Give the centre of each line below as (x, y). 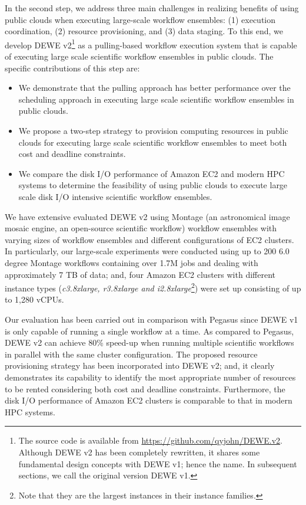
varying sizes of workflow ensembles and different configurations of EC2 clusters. (149, 239)
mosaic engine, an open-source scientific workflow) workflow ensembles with (141, 228)
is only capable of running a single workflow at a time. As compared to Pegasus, (149, 331)
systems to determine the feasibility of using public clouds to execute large (153, 185)
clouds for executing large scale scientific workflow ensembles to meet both (153, 142)
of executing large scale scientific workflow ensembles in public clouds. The (139, 56)
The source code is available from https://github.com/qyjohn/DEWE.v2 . (150, 440)
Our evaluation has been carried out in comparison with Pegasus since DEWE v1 (152, 319)
